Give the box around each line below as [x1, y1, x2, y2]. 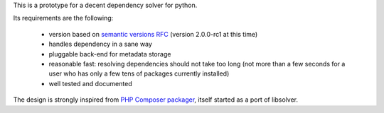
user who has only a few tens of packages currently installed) [48, 69, 230, 78]
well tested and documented [48, 79, 132, 88]
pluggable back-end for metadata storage [48, 49, 171, 58]
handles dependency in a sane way [48, 40, 153, 49]
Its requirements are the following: [13, 14, 114, 23]
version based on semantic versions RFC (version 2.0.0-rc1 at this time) [48, 30, 258, 38]
